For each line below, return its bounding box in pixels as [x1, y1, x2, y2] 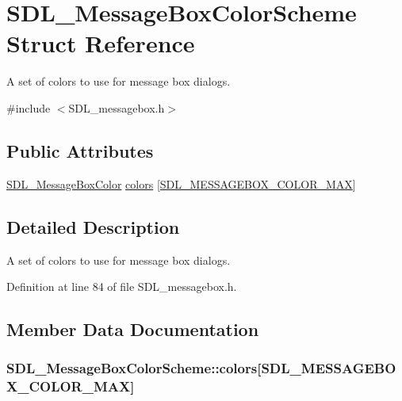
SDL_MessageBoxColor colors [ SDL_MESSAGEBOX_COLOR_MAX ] [6, 175, 356, 192]
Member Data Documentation [6, 317, 259, 342]
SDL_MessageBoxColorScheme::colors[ [6, 358, 262, 378]
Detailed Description [6, 214, 180, 239]
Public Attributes [6, 138, 154, 162]
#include [6, 99, 51, 116]
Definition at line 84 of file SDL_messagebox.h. [6, 278, 237, 295]
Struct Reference [6, 27, 195, 59]
